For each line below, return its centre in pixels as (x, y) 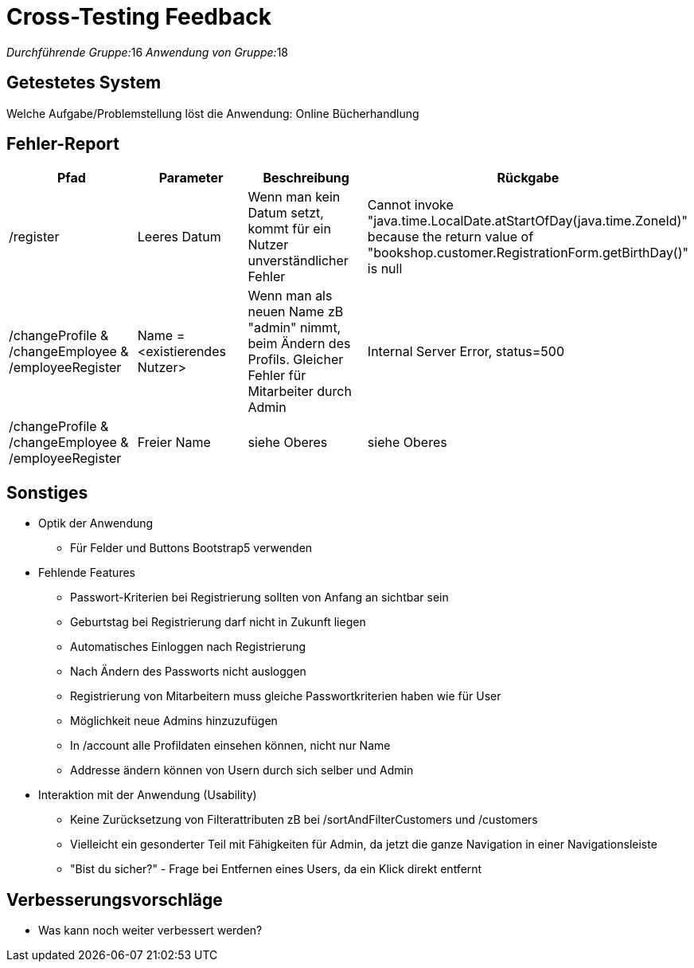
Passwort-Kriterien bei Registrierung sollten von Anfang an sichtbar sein (259, 598)
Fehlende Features (87, 573)
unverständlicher (298, 261)
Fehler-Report (63, 144)
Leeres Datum (179, 237)
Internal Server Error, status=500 (466, 352)
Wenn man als (290, 296)
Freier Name (174, 443)
